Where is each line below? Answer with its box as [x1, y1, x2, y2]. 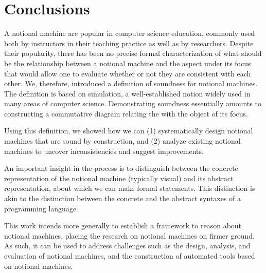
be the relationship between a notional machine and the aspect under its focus [4, 57, 251, 68]
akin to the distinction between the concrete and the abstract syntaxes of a [4, 193, 241, 204]
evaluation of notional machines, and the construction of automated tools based [4, 250, 255, 261]
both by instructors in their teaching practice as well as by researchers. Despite [4, 37, 254, 48]
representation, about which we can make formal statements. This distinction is [4, 183, 255, 193]
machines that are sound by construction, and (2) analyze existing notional [4, 135, 241, 146]
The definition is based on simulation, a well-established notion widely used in [4, 88, 251, 99]
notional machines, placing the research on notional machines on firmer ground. [4, 230, 255, 241]
